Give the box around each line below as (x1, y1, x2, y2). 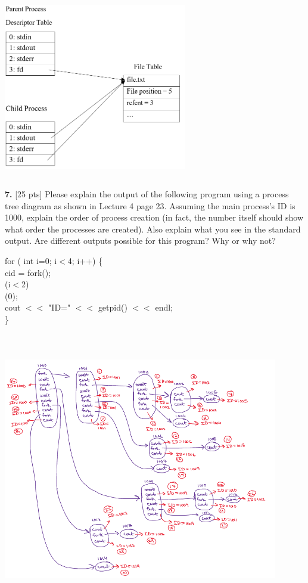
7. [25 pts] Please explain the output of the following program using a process (5, 187, 289, 200)
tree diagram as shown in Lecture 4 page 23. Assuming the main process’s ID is (5, 199, 295, 212)
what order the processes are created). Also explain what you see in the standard (5, 222, 301, 235)
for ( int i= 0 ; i (5, 254, 57, 266)
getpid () (98, 301, 127, 314)
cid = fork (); (5, 266, 51, 278)
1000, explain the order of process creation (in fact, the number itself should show (5, 211, 304, 224)
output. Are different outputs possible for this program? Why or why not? (5, 234, 276, 247)
